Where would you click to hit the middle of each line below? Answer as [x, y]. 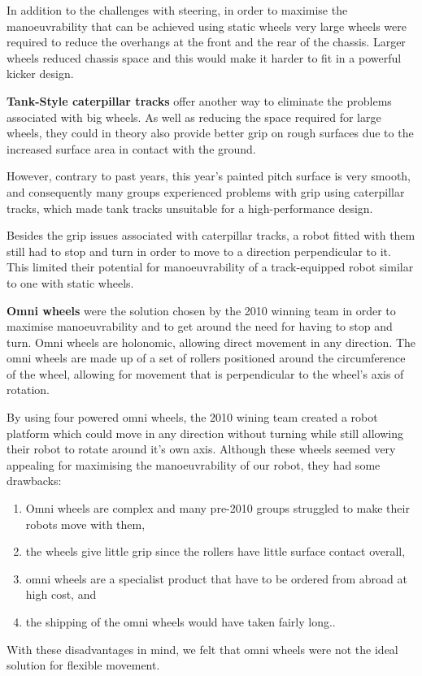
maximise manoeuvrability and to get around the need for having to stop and [200, 326]
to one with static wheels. [70, 282]
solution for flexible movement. [83, 665]
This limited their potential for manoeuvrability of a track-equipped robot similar [210, 267]
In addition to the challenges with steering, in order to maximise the [177, 10]
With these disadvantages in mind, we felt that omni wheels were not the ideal [202, 649]
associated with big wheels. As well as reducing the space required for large [194, 117]
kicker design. [40, 74]
